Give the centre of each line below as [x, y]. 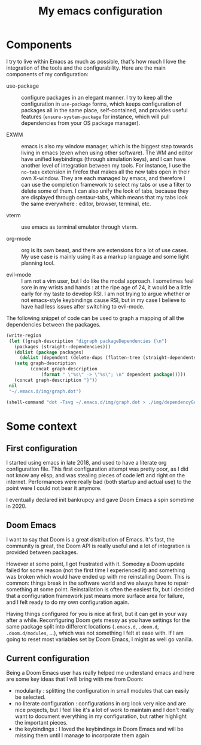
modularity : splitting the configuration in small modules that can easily [102, 691]
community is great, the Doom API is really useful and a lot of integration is [98, 546]
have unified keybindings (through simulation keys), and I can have [103, 159]
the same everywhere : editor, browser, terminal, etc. [86, 204]
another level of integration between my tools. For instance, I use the [106, 165]
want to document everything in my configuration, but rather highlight [101, 716]
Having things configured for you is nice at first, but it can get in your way [97, 614]
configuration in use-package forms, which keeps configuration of [101, 104]
